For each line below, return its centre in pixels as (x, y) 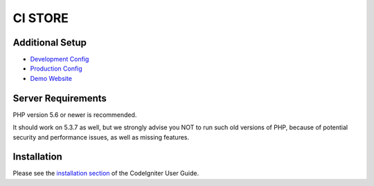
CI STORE (41, 18)
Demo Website (51, 78)
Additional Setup (50, 43)
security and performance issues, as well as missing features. (101, 137)
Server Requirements (60, 98)
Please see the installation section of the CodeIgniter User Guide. (106, 174)
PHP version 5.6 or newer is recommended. (75, 115)
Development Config (60, 59)
